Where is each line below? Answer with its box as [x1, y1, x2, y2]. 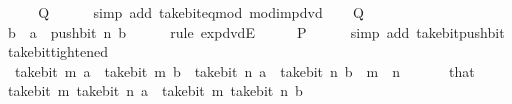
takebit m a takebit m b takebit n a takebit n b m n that [14, 60, 475, 81]
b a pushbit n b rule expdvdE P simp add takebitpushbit [7, 21, 505, 42]
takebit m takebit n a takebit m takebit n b [7, 80, 303, 101]
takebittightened [7, 41, 108, 62]
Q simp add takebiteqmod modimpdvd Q [38, 2, 364, 22]
